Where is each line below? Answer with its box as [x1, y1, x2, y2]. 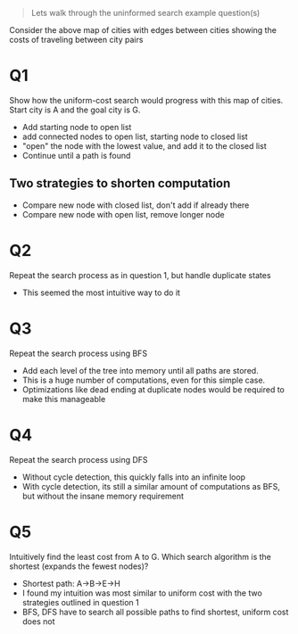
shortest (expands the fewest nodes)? [9, 561, 149, 572]
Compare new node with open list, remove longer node [21, 209, 225, 219]
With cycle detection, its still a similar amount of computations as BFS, [21, 481, 281, 491]
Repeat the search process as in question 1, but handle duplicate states [9, 269, 271, 280]
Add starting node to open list [21, 121, 132, 132]
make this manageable [21, 393, 106, 404]
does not [21, 615, 55, 627]
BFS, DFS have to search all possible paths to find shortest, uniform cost [21, 606, 289, 617]
